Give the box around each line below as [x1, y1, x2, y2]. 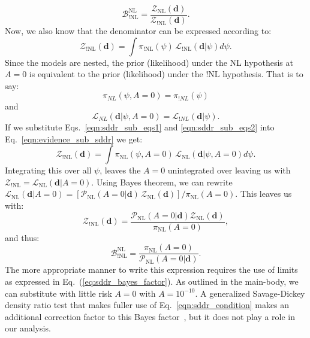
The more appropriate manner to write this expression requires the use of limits [5, 263, 298, 276]
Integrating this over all [5, 164, 92, 176]
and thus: [5, 231, 40, 243]
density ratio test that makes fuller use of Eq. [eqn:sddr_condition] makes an [5, 299, 290, 311]
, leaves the [100, 164, 141, 176]
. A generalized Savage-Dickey [195, 287, 305, 299]
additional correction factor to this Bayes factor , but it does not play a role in [5, 310, 296, 322]
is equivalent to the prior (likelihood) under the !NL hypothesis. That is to [29, 68, 303, 80]
